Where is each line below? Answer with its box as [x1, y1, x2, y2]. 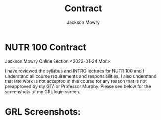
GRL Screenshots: [5, 106, 81, 117]
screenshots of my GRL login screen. [5, 88, 81, 94]
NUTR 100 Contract [5, 41, 87, 53]
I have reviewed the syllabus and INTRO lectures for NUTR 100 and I [5, 68, 144, 74]
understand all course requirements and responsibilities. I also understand [5, 73, 157, 79]
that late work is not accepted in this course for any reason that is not [5, 78, 147, 84]
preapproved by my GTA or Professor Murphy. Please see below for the [5, 83, 151, 89]
